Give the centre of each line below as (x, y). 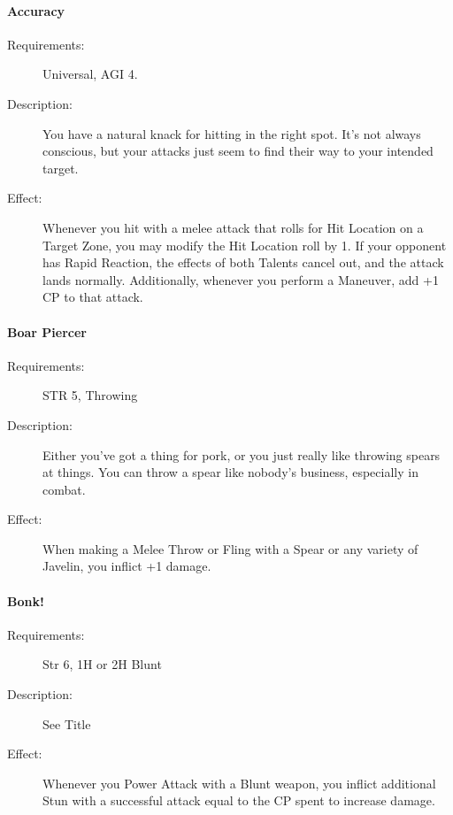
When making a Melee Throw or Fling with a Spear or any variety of (230, 548)
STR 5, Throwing (90, 395)
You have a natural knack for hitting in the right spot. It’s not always (232, 133)
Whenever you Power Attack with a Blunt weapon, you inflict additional (239, 783)
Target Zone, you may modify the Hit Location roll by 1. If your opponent (245, 245)
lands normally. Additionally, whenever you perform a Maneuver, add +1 (241, 279)
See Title (67, 723)
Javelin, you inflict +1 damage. (127, 566)
